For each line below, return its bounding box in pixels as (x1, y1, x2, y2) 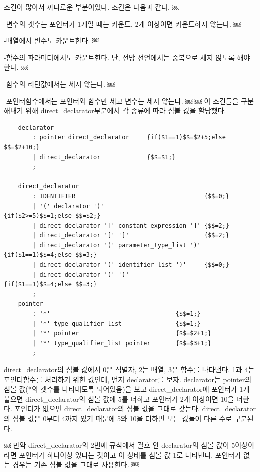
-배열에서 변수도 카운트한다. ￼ (4, 35, 100, 46)
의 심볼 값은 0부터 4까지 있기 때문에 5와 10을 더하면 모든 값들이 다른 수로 (4, 413, 232, 423)
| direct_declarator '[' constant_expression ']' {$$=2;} (32, 222, 230, 229)
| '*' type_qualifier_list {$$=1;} (32, 320, 201, 327)
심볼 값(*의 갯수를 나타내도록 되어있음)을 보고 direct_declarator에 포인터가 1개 (4, 384, 250, 394)
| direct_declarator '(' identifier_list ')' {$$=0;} (32, 261, 230, 269)
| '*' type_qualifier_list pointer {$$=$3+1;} (32, 339, 212, 347)
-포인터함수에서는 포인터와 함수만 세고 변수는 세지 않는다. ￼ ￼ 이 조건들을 (4, 95, 239, 106)
